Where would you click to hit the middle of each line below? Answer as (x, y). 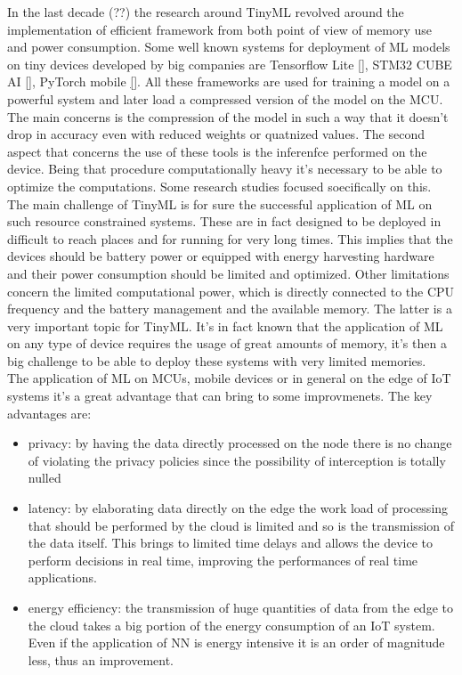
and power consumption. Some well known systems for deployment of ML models (229, 47)
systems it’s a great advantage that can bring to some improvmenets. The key (220, 396)
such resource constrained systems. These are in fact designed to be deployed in (224, 221)
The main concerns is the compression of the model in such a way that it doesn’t (228, 116)
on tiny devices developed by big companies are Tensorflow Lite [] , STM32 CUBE (230, 64)
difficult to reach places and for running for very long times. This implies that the (230, 238)
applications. (62, 577)
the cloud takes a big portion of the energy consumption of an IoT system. (231, 625)
